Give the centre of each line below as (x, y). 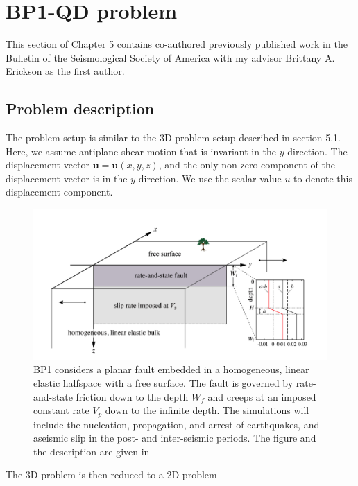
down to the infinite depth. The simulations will (207, 410)
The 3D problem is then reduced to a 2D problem (111, 475)
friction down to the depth (132, 396)
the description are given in (92, 451)
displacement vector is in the (67, 178)
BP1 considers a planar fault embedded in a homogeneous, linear (171, 369)
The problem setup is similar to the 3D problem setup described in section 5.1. (173, 138)
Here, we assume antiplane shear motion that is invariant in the (141, 151)
